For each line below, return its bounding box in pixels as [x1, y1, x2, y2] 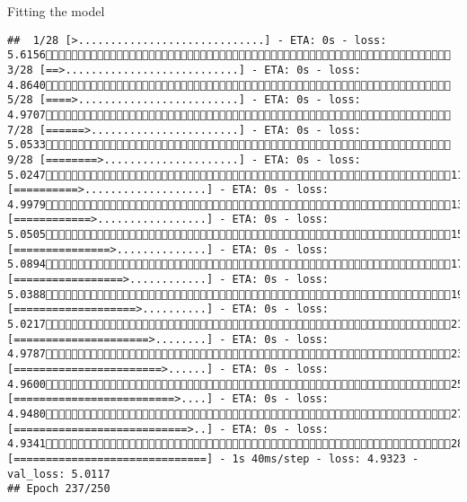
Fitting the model [7, 2, 105, 20]
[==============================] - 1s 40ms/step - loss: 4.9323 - [7, 452, 419, 465]
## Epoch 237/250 [7, 482, 110, 496]
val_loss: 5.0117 [7, 467, 110, 480]
